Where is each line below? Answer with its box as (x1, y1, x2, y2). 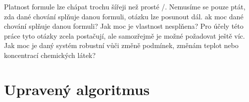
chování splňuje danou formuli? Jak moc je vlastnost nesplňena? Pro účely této (4, 21, 244, 31)
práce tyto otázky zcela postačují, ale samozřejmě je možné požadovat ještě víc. (4, 30, 245, 41)
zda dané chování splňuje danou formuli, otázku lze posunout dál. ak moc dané (4, 11, 244, 21)
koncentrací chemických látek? (4, 50, 96, 60)
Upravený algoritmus (4, 79, 150, 99)
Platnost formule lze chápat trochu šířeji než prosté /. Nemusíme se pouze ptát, (4, 1, 246, 11)
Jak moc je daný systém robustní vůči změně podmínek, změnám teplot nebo (4, 40, 239, 51)
